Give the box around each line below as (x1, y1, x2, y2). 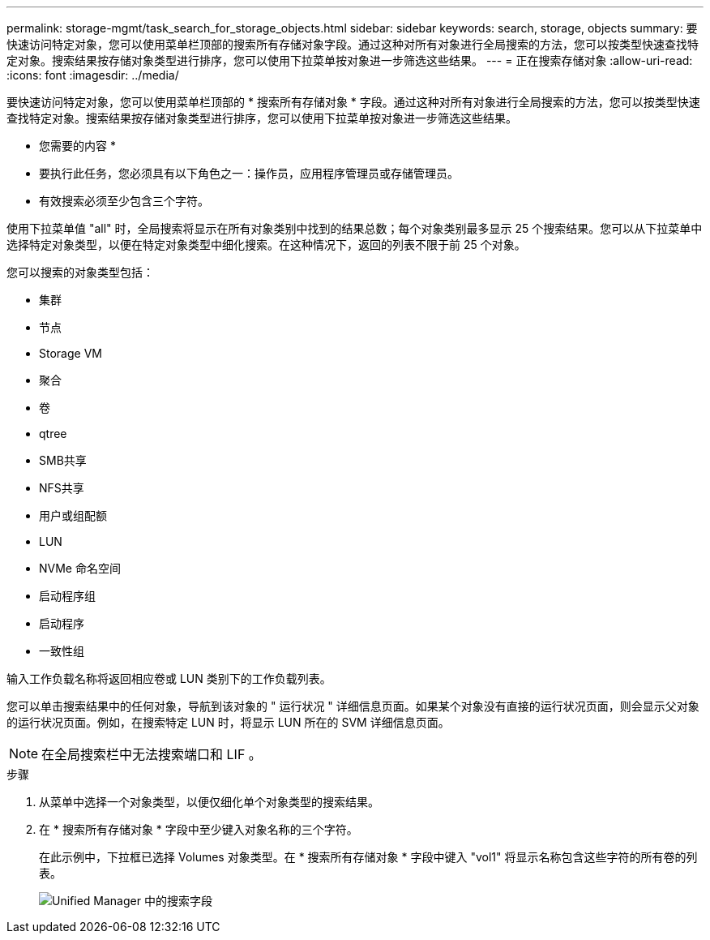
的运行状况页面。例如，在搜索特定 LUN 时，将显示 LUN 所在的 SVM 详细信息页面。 (6, 715, 450, 729)
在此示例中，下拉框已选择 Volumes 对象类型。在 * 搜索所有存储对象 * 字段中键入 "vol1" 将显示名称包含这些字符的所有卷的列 (39, 850, 698, 864)
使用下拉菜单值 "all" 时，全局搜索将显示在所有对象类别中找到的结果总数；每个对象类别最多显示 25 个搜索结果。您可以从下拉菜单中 (6, 221, 703, 235)
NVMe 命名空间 (39, 561, 121, 575)
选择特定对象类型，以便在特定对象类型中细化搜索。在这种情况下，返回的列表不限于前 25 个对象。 (6, 238, 526, 251)
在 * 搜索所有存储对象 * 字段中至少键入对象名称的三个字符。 (39, 822, 358, 836)
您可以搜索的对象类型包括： (6, 265, 154, 279)
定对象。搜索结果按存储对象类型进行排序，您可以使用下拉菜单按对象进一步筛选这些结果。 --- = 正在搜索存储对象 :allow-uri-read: (6, 54, 693, 67)
